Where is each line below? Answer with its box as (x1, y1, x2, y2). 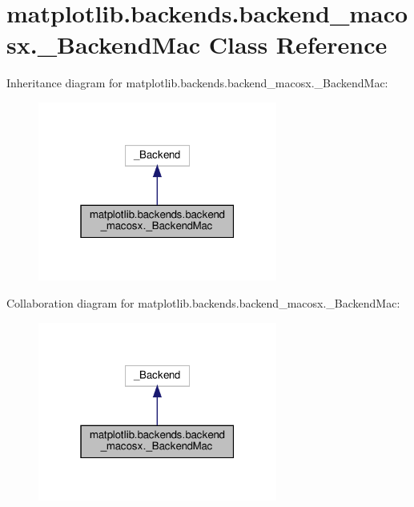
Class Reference (208, 28, 388, 61)
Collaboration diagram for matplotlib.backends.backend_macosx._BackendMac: (6, 295, 400, 312)
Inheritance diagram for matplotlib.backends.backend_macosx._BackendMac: (6, 74, 388, 91)
